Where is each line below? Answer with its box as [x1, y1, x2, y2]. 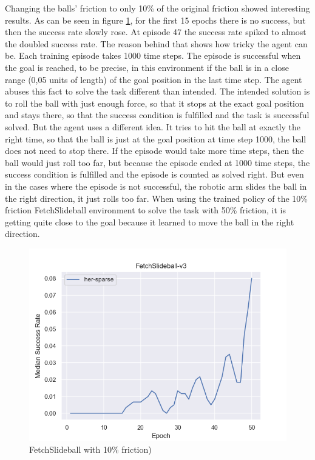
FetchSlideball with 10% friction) [29, 443, 152, 456]
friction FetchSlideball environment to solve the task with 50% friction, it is [5, 204, 286, 216]
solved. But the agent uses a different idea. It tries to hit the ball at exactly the [5, 120, 301, 133]
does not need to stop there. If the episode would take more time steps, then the [5, 144, 304, 157]
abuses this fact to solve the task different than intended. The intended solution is [5, 85, 310, 98]
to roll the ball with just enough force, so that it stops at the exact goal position [5, 96, 304, 109]
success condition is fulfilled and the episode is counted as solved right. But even [5, 168, 304, 181]
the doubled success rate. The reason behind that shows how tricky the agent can [5, 37, 308, 50]
